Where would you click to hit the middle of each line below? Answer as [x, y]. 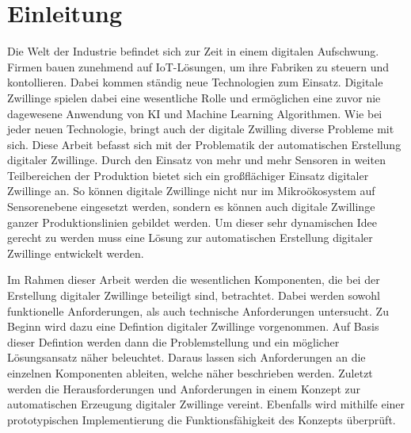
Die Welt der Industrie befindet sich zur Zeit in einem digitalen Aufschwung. [193, 51]
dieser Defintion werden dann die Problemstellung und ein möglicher [173, 341]
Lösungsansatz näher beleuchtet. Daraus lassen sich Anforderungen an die [186, 357]
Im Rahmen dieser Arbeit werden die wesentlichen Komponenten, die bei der [194, 280]
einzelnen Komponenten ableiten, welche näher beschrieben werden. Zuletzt [190, 373]
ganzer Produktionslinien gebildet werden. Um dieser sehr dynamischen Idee [192, 222]
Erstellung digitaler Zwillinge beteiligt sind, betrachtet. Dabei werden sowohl [194, 295]
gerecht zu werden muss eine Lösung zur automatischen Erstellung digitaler [190, 238]
